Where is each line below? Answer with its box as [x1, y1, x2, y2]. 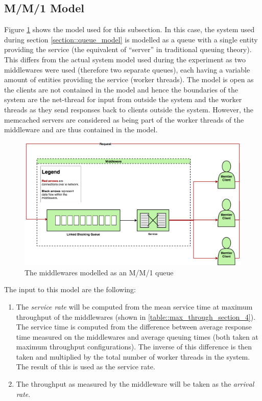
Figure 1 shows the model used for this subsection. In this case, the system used [4, 24, 255, 35]
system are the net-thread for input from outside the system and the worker [4, 94, 242, 105]
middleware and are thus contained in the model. [4, 124, 158, 135]
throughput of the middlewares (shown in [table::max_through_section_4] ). [16, 311, 256, 322]
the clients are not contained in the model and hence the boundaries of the [4, 84, 238, 95]
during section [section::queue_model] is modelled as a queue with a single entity [4, 34, 258, 44]
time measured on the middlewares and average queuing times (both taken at [16, 331, 258, 342]
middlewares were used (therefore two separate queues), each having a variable [4, 64, 250, 75]
